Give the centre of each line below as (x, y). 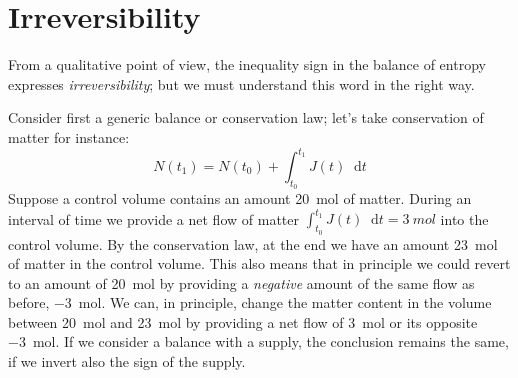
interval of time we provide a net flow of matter (153, 218)
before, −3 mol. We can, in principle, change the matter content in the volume (250, 302)
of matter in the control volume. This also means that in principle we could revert (259, 263)
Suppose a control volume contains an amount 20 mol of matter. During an (240, 198)
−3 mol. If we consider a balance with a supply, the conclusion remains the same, (258, 341)
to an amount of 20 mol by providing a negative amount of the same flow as (241, 282)
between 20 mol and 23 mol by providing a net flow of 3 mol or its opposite (243, 321)
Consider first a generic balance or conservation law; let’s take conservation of (246, 117)
